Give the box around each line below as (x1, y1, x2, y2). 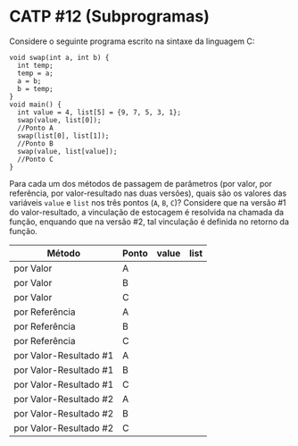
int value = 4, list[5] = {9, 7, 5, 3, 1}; (17, 107, 181, 117)
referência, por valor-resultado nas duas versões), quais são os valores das (9, 188, 287, 198)
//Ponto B (17, 139, 54, 148)
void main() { (9, 100, 62, 109)
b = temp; (17, 84, 54, 93)
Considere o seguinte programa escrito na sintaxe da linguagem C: (9, 36, 255, 46)
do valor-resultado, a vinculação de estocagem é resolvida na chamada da (9, 206, 284, 217)
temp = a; (17, 69, 54, 78)
